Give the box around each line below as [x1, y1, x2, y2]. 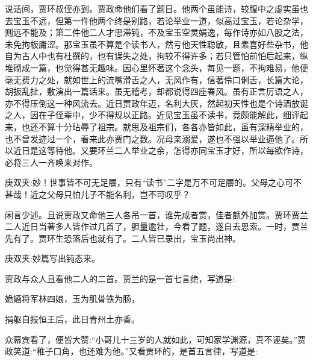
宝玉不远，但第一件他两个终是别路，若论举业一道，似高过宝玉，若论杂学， [13, 14, 308, 27]
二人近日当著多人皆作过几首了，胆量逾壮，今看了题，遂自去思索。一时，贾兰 [5, 220, 308, 233]
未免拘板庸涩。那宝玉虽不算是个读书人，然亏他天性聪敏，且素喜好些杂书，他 [5, 37, 308, 50]
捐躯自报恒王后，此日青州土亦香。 [5, 313, 140, 325]
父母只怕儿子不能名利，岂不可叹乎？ [46, 187, 190, 200]
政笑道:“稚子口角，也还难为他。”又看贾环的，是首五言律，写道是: [5, 345, 258, 357]
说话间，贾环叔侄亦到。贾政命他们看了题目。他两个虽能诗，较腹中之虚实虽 [5, 2, 300, 14]
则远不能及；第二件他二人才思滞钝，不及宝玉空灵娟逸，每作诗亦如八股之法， [5, 26, 308, 39]
